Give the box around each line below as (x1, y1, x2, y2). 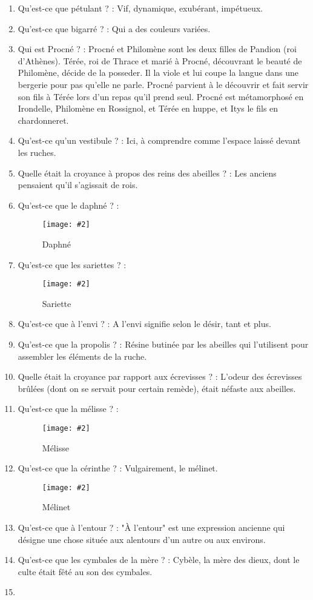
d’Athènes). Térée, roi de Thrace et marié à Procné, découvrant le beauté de (18, 54, 302, 67)
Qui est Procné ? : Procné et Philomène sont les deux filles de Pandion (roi (18, 42, 297, 55)
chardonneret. (18, 113, 69, 126)
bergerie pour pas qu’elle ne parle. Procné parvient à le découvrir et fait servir (18, 78, 309, 90)
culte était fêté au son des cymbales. (18, 565, 153, 578)
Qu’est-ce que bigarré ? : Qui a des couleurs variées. (18, 22, 211, 35)
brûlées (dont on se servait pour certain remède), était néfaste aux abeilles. (18, 382, 296, 394)
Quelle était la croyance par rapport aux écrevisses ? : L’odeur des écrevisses (18, 370, 302, 383)
